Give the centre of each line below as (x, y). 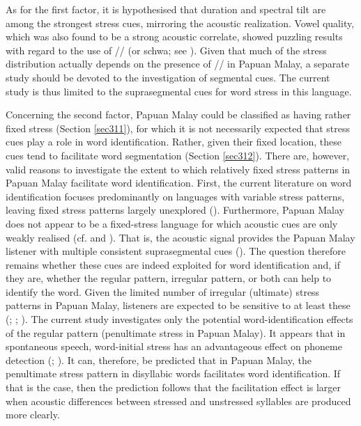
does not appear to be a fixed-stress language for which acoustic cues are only (172, 223)
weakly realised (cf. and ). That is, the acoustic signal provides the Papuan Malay (180, 237)
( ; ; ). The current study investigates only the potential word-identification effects (179, 319)
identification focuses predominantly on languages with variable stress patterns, (175, 196)
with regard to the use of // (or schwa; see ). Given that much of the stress (166, 50)
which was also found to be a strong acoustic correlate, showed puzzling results (174, 37)
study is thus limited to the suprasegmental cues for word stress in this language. (179, 91)
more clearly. (33, 415)
